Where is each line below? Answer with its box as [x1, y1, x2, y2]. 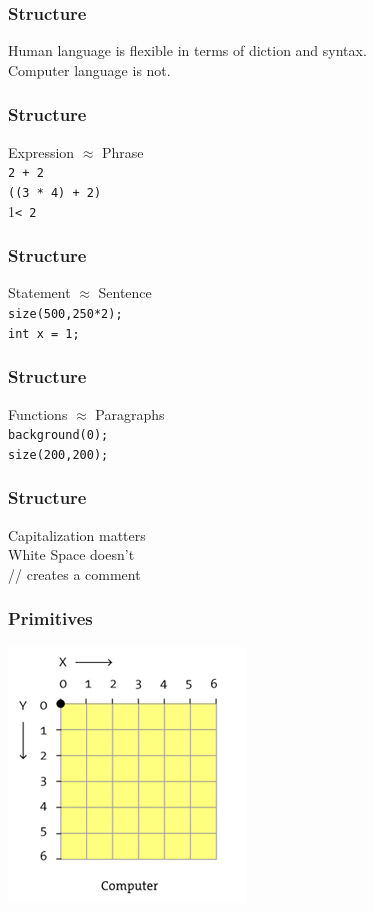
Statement [8, 282, 71, 303]
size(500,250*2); [8, 307, 123, 321]
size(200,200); [8, 447, 109, 462]
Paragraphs [95, 403, 165, 424]
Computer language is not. [8, 59, 171, 80]
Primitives [8, 606, 93, 631]
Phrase [102, 141, 144, 162]
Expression [8, 141, 75, 162]
